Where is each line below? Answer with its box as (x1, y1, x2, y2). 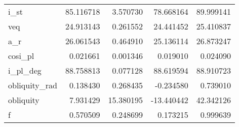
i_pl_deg (8, 65, 42, 76)
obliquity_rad (8, 79, 57, 91)
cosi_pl (8, 50, 34, 61)
